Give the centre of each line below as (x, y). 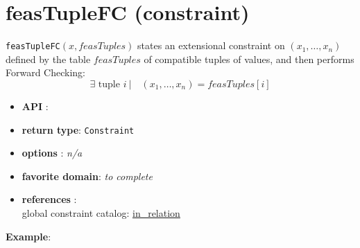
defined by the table (48, 59)
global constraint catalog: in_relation (101, 213)
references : (49, 199)
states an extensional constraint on (211, 45)
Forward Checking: (46, 72)
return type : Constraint (78, 129)
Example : (28, 236)
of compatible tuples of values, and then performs (249, 59)
